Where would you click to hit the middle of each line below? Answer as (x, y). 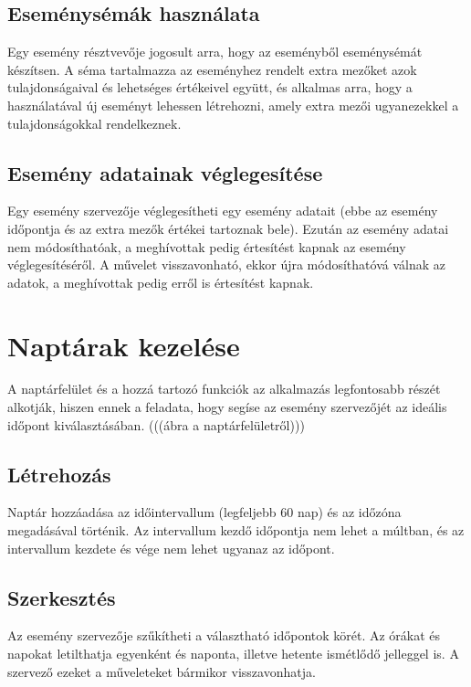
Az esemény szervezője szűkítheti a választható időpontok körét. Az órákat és (224, 635)
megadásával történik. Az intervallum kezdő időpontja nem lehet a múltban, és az (236, 530)
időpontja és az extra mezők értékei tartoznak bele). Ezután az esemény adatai (228, 228)
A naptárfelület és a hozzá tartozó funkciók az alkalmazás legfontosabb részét (224, 389)
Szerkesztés (62, 597)
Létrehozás (59, 474)
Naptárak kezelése (124, 345)
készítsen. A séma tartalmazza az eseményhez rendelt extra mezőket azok (212, 69)
